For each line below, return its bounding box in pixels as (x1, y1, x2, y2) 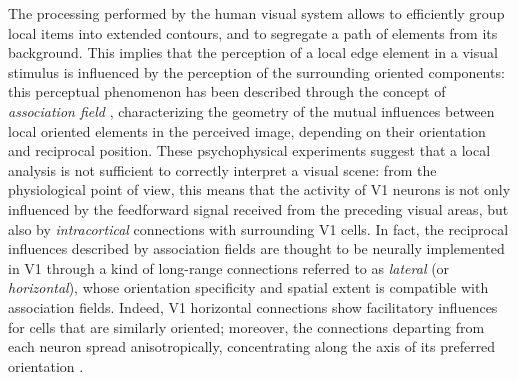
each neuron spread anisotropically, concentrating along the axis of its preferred (8, 336, 496, 357)
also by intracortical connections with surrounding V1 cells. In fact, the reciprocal (8, 218, 509, 239)
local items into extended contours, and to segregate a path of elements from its (8, 22, 498, 43)
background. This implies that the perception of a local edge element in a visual (8, 42, 498, 63)
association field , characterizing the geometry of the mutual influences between (8, 100, 495, 121)
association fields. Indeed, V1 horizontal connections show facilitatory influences (8, 296, 498, 317)
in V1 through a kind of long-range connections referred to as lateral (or (8, 257, 450, 278)
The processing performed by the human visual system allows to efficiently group (8, 3, 505, 23)
